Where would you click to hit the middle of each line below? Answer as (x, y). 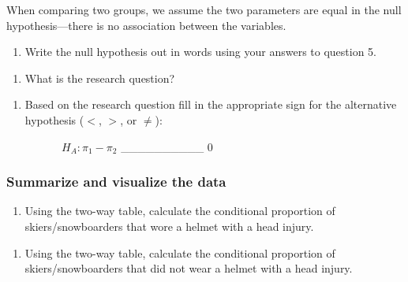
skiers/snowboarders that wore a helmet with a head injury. (169, 226)
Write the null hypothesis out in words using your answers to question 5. (201, 52)
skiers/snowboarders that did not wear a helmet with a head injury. (189, 268)
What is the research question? (100, 78)
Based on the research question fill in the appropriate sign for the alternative (211, 104)
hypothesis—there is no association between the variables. (146, 25)
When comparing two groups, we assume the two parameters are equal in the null (204, 9)
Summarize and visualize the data (116, 182)
